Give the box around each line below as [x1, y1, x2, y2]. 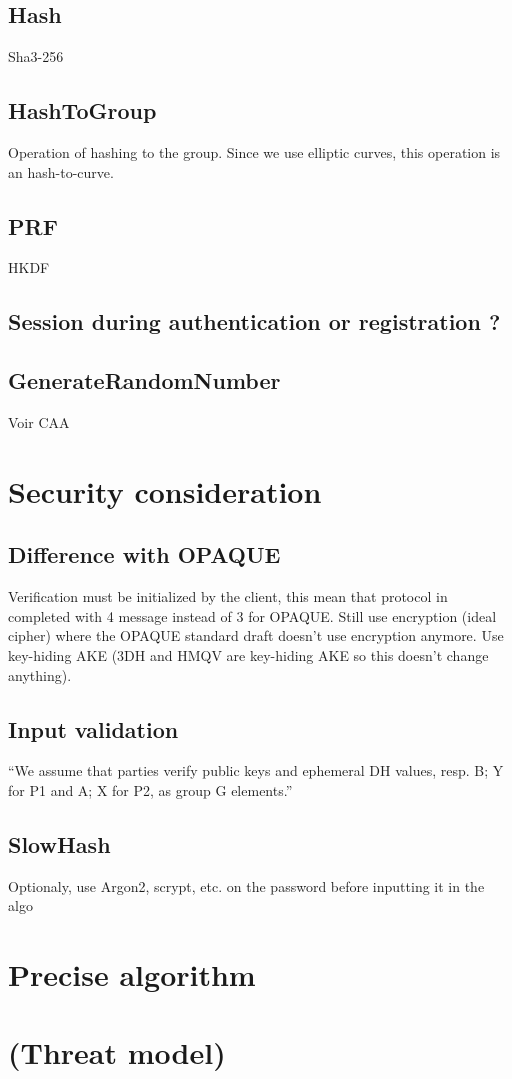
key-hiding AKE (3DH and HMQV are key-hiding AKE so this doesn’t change [8, 644, 489, 665]
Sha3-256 [8, 46, 64, 67]
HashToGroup [8, 95, 157, 126]
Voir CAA [8, 411, 70, 432]
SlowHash [8, 828, 111, 859]
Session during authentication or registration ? [8, 306, 501, 337]
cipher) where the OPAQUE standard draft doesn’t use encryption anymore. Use [8, 625, 504, 646]
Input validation [8, 713, 179, 744]
